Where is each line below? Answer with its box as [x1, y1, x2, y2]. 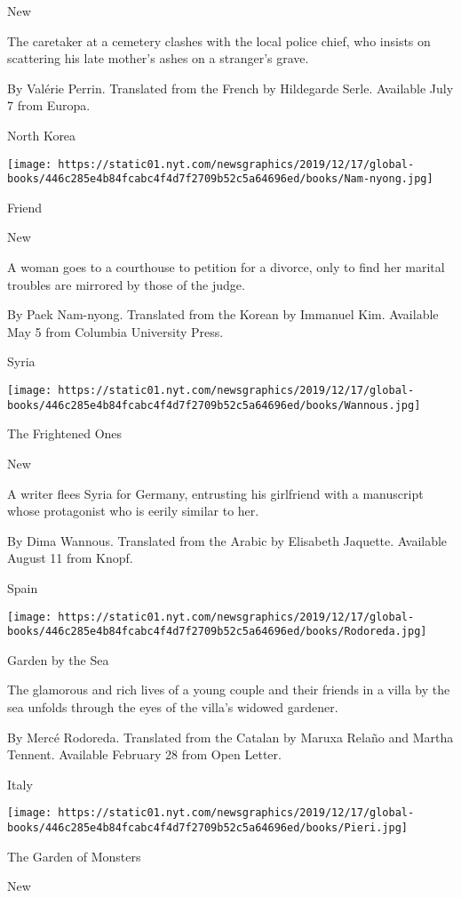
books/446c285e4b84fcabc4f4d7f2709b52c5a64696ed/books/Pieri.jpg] [7, 822, 409, 835]
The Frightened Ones [7, 424, 123, 443]
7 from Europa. [7, 96, 91, 115]
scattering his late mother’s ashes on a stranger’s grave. [7, 49, 309, 68]
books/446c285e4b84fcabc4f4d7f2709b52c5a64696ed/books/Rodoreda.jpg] [7, 625, 427, 638]
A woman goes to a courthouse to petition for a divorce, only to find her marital [7, 258, 445, 277]
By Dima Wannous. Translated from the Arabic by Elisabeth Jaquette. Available [7, 531, 448, 549]
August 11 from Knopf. [7, 549, 133, 567]
